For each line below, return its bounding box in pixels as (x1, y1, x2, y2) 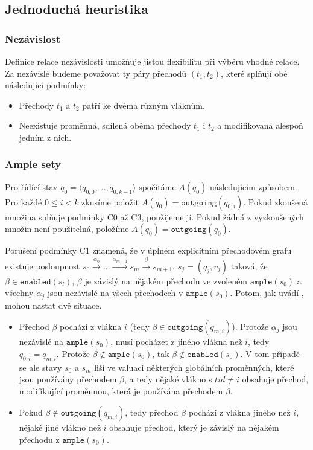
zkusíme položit (81, 195, 139, 208)
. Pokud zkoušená (243, 195, 308, 208)
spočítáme (139, 180, 176, 193)
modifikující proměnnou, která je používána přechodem (19, 384, 223, 397)
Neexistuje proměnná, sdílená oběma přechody (19, 119, 191, 132)
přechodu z (19, 432, 60, 445)
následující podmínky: (5, 79, 86, 91)
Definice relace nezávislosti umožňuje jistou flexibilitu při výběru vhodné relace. (5, 55, 300, 67)
